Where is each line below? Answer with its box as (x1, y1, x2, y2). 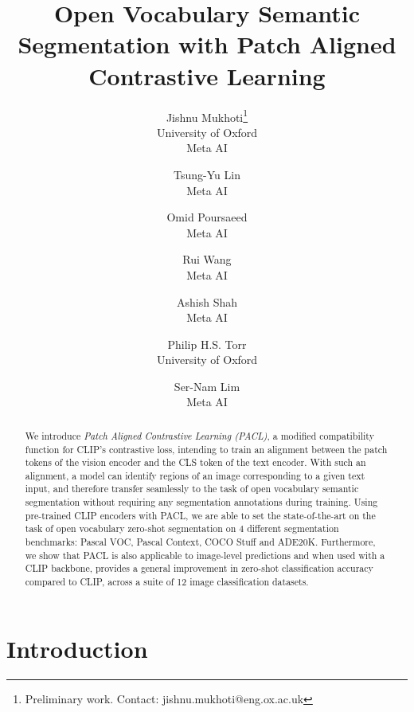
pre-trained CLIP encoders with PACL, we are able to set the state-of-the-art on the (25, 508, 376, 522)
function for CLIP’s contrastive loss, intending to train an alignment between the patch (25, 442, 388, 456)
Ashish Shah (176, 293, 237, 310)
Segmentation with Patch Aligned (18, 28, 396, 61)
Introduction (6, 632, 148, 664)
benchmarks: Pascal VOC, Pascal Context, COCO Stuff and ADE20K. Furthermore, (25, 535, 376, 549)
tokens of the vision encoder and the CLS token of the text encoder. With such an (25, 456, 366, 469)
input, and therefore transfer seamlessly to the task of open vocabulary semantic (25, 482, 359, 495)
